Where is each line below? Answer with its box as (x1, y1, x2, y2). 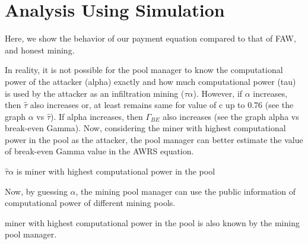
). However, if (193, 87, 243, 99)
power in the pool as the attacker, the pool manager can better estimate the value (5, 133, 303, 145)
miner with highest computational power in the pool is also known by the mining (5, 216, 300, 229)
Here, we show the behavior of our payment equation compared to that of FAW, (5, 32, 296, 45)
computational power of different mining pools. (5, 197, 176, 209)
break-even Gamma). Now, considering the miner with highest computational (5, 122, 286, 134)
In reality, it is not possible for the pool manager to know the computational (5, 64, 283, 76)
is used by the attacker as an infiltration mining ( (5, 87, 185, 99)
